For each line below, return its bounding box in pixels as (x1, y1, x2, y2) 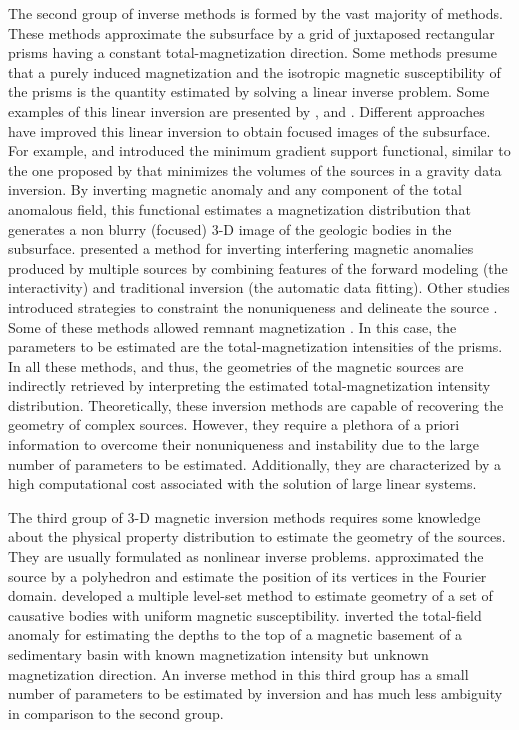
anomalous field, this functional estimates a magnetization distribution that (8, 198, 471, 219)
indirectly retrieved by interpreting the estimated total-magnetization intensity (8, 375, 491, 396)
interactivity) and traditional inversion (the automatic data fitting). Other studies (8, 277, 510, 298)
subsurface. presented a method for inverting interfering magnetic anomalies (8, 238, 474, 259)
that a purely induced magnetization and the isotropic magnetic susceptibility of (8, 61, 501, 82)
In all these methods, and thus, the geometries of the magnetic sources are (8, 355, 464, 376)
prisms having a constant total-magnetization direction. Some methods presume (8, 42, 497, 63)
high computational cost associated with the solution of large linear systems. (8, 473, 477, 494)
